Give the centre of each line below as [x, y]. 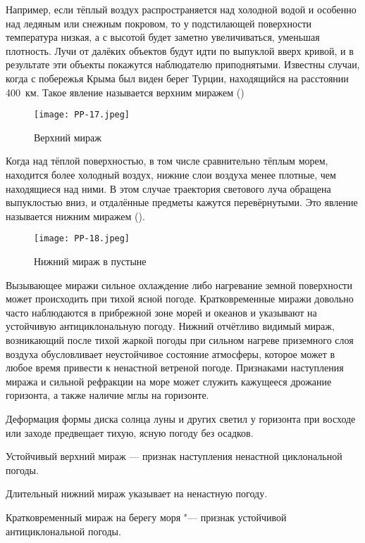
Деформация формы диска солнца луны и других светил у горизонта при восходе [181, 418]
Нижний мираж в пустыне [90, 261]
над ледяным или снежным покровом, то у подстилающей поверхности [159, 23]
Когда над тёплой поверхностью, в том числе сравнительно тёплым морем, [167, 161]
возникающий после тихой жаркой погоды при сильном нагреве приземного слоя [180, 340]
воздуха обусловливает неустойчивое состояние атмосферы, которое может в [171, 353]
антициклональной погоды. [63, 531]
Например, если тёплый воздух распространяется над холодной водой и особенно [181, 9]
